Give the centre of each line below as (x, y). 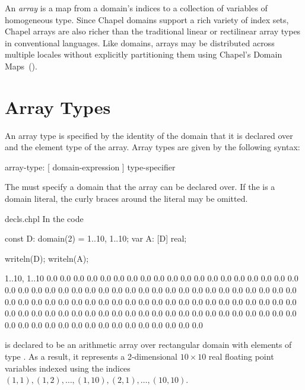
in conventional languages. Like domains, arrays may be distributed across (140, 42)
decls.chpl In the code (44, 218)
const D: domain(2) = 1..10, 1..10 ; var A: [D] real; (96, 238)
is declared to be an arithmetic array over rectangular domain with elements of (148, 345)
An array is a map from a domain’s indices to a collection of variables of (136, 8)
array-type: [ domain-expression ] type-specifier (90, 167)
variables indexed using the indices (68, 368)
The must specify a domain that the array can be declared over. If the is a (140, 187)
